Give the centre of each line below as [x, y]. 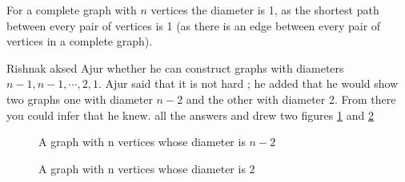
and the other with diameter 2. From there [291, 99]
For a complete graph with [72, 10]
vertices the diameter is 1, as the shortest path [265, 10]
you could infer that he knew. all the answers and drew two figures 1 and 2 [190, 115]
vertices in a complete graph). [80, 41]
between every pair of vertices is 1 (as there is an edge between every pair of [194, 25]
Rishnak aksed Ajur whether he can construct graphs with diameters [175, 67]
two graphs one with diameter [80, 99]
